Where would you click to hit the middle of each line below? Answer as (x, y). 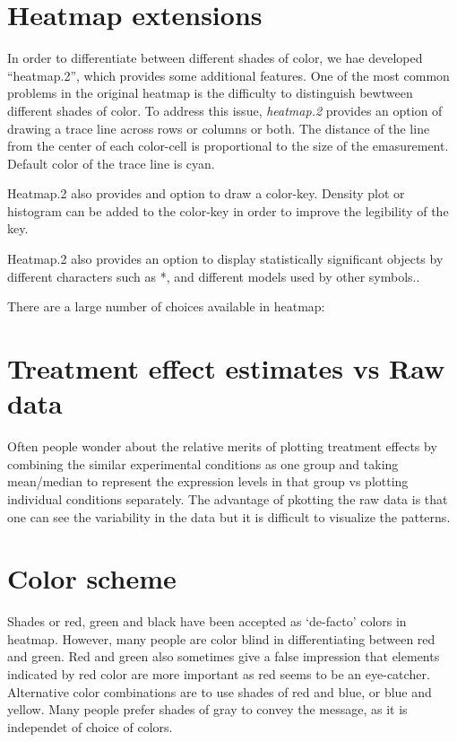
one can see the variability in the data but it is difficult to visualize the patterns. (229, 516)
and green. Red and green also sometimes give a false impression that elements (224, 656)
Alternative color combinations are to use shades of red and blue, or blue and (220, 691)
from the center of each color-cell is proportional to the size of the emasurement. (228, 146)
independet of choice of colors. (90, 726)
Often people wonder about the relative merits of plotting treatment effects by (222, 446)
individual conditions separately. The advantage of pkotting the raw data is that (228, 498)
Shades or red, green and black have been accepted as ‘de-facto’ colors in (207, 621)
